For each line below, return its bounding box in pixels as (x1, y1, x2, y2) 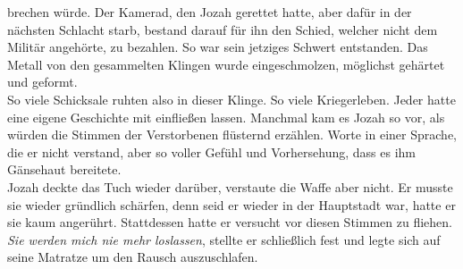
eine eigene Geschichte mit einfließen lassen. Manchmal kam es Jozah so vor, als (7, 107, 445, 126)
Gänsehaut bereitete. (7, 160, 122, 179)
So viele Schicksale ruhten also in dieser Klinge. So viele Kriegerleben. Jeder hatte (7, 89, 456, 108)
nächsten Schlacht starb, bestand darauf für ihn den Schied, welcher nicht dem (7, 20, 438, 38)
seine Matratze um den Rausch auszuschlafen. (7, 248, 258, 266)
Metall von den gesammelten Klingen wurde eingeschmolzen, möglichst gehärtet (7, 55, 445, 73)
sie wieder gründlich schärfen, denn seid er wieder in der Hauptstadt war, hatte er (7, 195, 456, 214)
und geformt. (7, 72, 78, 91)
